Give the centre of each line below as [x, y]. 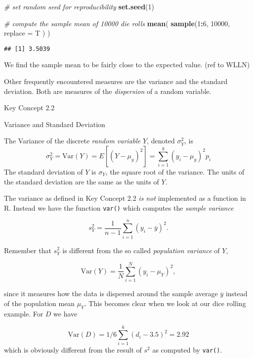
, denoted [161, 141]
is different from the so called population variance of [141, 250]
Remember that [28, 250]
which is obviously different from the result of [73, 350]
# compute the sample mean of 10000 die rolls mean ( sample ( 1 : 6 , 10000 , [117, 23]
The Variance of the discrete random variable [72, 141]
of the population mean [40, 303]
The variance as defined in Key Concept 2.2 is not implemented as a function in [125, 198]
